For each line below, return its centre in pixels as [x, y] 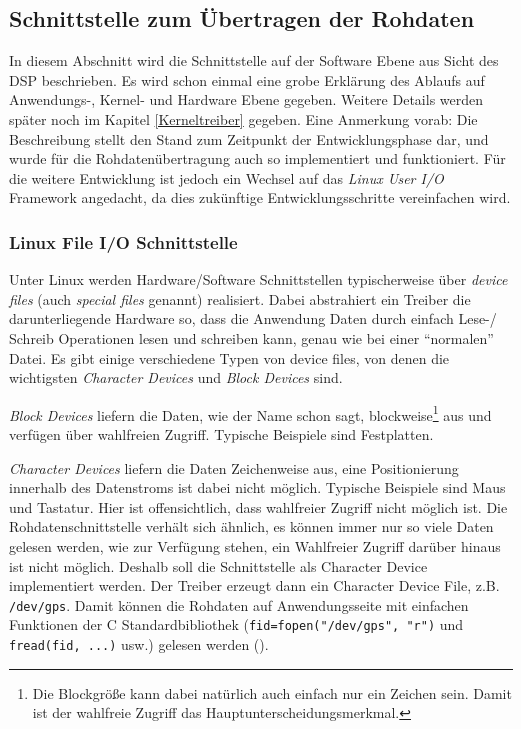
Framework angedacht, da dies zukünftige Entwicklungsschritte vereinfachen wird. [260, 197]
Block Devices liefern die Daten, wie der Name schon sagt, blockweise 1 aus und [250, 413]
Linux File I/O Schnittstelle [123, 241]
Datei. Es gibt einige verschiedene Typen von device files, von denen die [229, 357]
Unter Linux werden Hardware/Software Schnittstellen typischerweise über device [258, 279]
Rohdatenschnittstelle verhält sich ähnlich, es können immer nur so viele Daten [251, 526]
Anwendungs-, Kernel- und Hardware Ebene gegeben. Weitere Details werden [246, 99]
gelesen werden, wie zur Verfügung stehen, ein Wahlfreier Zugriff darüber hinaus [255, 545]
